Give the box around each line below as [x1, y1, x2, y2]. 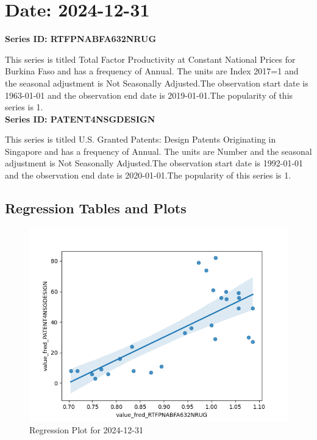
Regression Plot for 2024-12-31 [29, 424, 143, 436]
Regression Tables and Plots [5, 199, 187, 218]
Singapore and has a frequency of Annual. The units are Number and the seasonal [5, 144, 312, 157]
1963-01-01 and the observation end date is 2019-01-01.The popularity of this [5, 88, 293, 101]
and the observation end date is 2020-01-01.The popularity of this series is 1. [5, 169, 291, 182]
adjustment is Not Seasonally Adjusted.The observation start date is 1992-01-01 [5, 157, 304, 169]
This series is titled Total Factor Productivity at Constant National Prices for [5, 52, 296, 65]
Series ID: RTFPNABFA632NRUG [5, 32, 157, 45]
